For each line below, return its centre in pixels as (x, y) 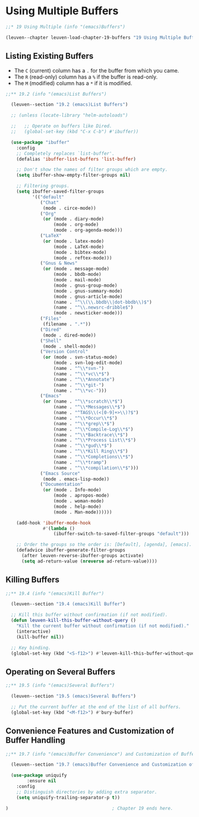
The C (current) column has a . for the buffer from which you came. (97, 70)
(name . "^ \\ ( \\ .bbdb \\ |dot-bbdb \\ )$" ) (102, 302)
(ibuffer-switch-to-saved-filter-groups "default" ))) (121, 534)
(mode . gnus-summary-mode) (88, 291)
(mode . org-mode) (76, 225)
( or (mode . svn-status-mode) (80, 357)
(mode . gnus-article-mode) (88, 296)
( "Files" (51, 319)
